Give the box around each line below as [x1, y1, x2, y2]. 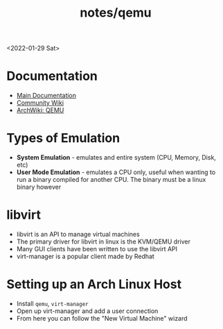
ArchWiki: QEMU [16, 106, 64, 115]
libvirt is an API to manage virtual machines [16, 230, 140, 238]
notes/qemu [80, 5, 152, 21]
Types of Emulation [6, 130, 121, 146]
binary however [16, 183, 62, 192]
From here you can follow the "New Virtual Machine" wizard [16, 314, 188, 322]
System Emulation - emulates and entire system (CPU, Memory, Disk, [16, 153, 216, 162]
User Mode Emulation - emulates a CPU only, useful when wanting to [16, 168, 216, 176]
